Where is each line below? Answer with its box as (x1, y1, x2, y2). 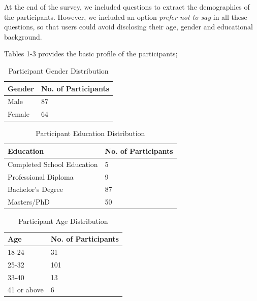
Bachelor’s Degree (8, 184, 63, 194)
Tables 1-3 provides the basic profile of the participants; (4, 48, 178, 59)
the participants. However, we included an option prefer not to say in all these (4, 11, 247, 22)
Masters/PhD (8, 196, 50, 207)
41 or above (8, 284, 44, 295)
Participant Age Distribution (18, 216, 108, 226)
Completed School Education (8, 158, 98, 169)
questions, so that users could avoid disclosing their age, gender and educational (4, 21, 253, 32)
